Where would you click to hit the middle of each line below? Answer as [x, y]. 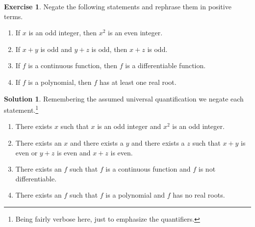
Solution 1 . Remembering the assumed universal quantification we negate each [124, 98]
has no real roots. [199, 195]
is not [207, 169]
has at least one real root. [138, 82]
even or [26, 152]
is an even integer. [135, 33]
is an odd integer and [129, 126]
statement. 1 [21, 109]
